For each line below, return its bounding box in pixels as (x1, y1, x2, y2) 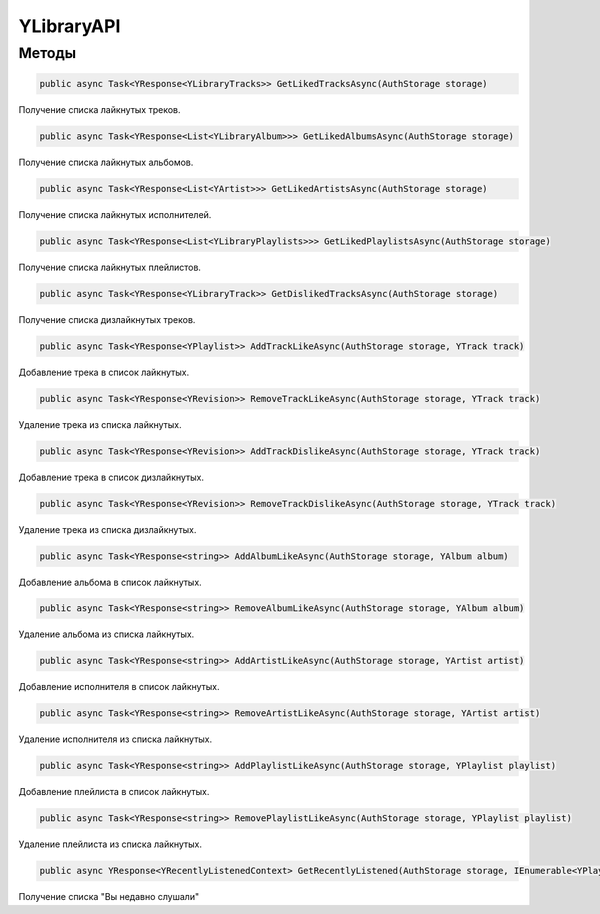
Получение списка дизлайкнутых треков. (18, 313, 196, 325)
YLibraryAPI (18, 15, 121, 37)
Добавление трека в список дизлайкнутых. (18, 471, 205, 483)
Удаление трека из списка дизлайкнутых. (18, 523, 197, 535)
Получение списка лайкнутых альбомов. (18, 156, 194, 168)
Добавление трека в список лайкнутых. (18, 366, 190, 378)
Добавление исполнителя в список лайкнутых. (18, 681, 220, 693)
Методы (18, 44, 77, 62)
